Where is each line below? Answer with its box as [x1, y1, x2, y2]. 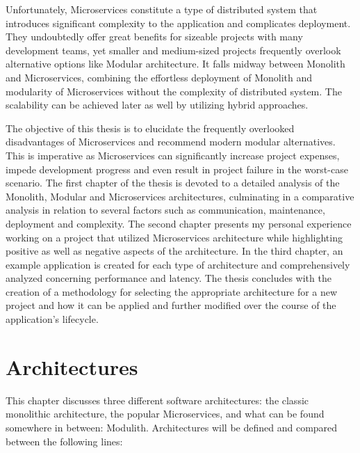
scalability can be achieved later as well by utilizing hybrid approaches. [6, 97, 309, 112]
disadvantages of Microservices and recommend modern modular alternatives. [6, 134, 336, 149]
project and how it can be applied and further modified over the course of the [6, 298, 336, 312]
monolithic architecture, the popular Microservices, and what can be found [6, 406, 325, 421]
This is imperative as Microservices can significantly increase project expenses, [6, 148, 340, 162]
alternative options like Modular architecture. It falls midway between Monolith [6, 56, 345, 71]
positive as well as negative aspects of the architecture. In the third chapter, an [6, 244, 343, 258]
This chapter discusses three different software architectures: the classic [6, 392, 309, 407]
